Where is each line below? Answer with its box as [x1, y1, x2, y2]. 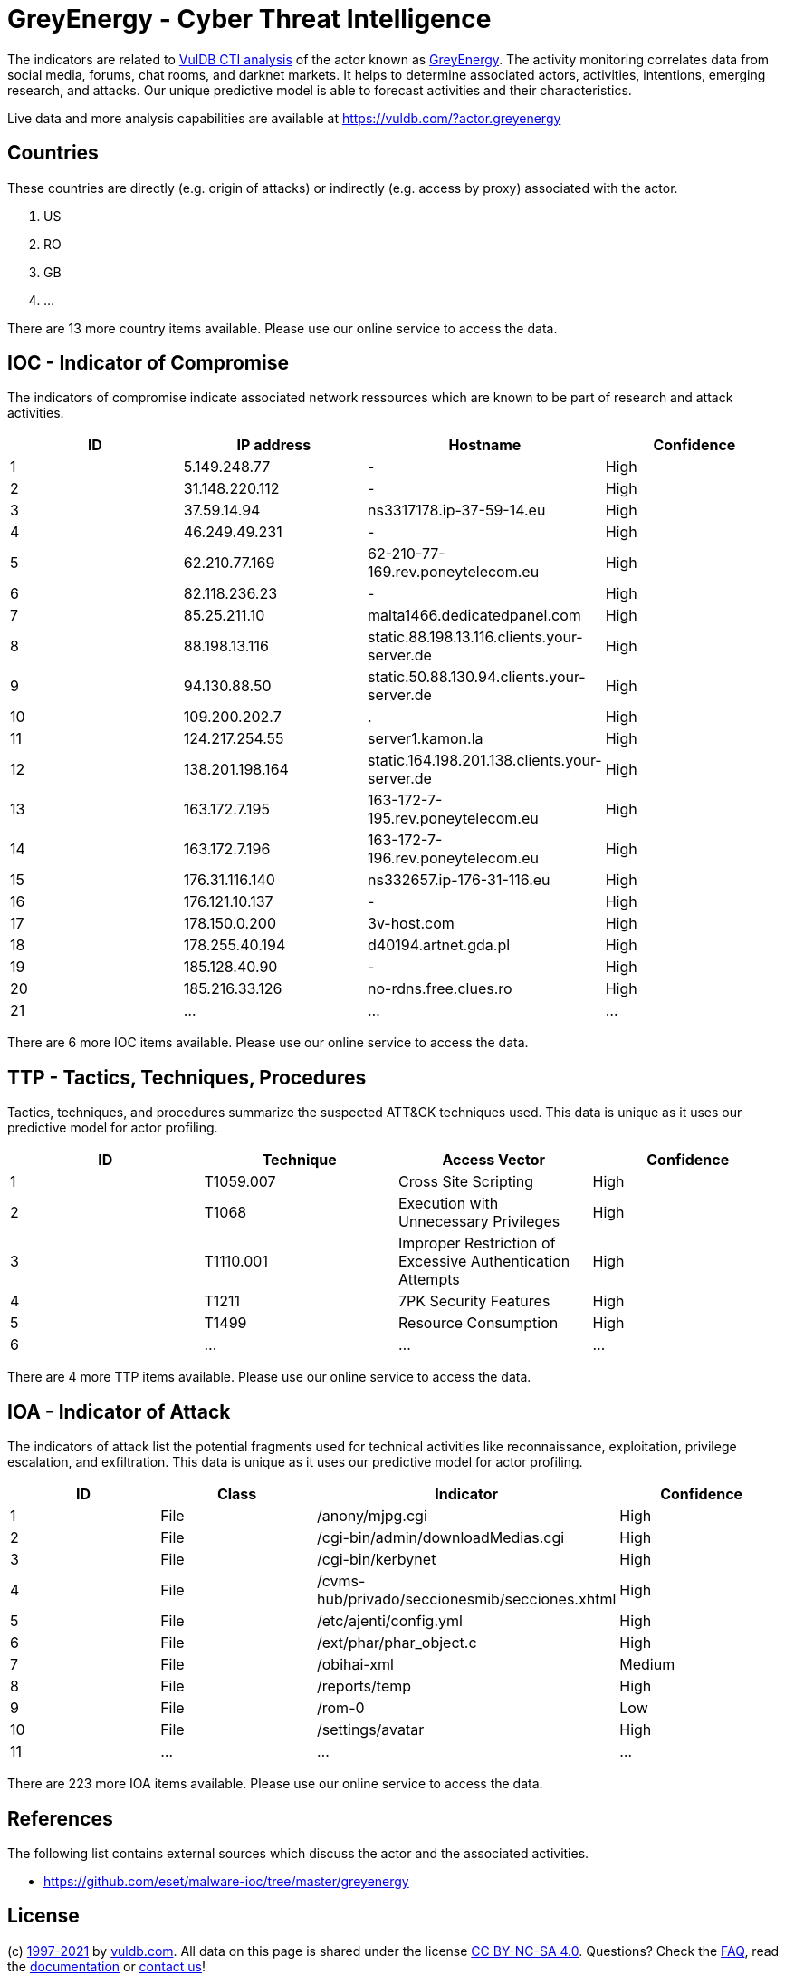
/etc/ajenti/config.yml [317, 1612, 463, 1631]
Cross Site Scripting [398, 1172, 534, 1191]
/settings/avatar [317, 1720, 425, 1739]
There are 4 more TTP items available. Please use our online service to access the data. [7, 1369, 531, 1385]
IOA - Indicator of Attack [7, 1400, 231, 1423]
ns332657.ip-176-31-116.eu [368, 871, 550, 890]
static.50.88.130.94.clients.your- [368, 668, 586, 687]
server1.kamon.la [368, 729, 483, 748]
